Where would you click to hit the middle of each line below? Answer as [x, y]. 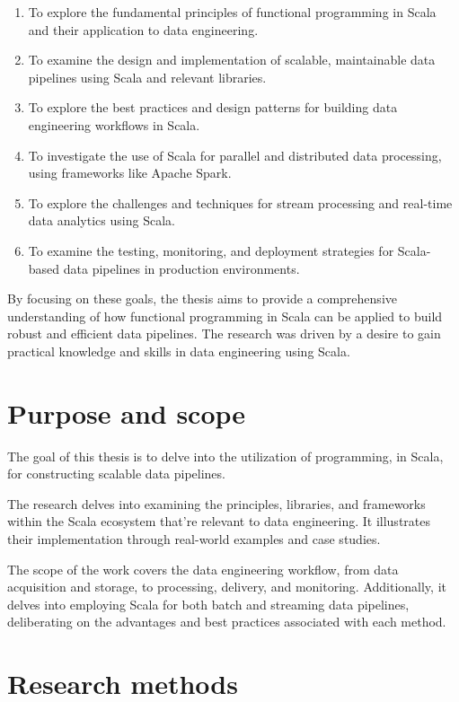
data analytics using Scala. [102, 220]
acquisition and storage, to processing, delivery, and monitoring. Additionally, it [227, 587]
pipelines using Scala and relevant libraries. [147, 77]
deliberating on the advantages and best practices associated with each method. [227, 622]
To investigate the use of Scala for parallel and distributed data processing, [235, 155]
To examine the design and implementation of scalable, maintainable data [232, 60]
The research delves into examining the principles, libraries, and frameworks [216, 503]
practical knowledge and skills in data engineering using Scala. [179, 351]
